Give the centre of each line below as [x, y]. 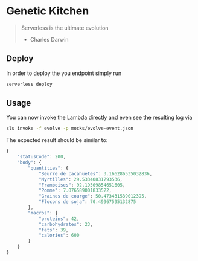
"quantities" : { [48, 168]
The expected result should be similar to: [57, 140]
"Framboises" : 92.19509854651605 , [82, 185]
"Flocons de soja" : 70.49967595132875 [87, 202]
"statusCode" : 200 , [42, 157]
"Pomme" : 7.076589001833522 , [75, 191]
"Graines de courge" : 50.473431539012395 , [93, 196]
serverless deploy [29, 84]
